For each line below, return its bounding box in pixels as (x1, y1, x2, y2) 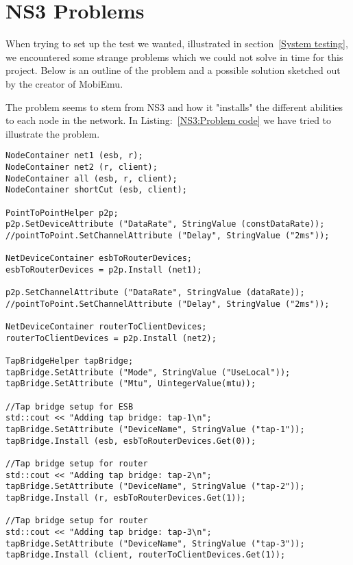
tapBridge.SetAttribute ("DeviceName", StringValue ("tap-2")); (5, 481, 305, 492)
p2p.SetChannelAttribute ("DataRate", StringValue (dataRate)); (5, 288, 305, 298)
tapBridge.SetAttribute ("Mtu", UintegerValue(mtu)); (5, 379, 256, 389)
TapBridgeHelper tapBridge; (5, 356, 134, 366)
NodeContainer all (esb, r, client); (5, 173, 178, 184)
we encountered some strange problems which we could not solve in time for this (5, 49, 343, 64)
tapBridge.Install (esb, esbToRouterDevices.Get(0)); (5, 436, 256, 446)
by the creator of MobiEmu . (5, 76, 123, 90)
